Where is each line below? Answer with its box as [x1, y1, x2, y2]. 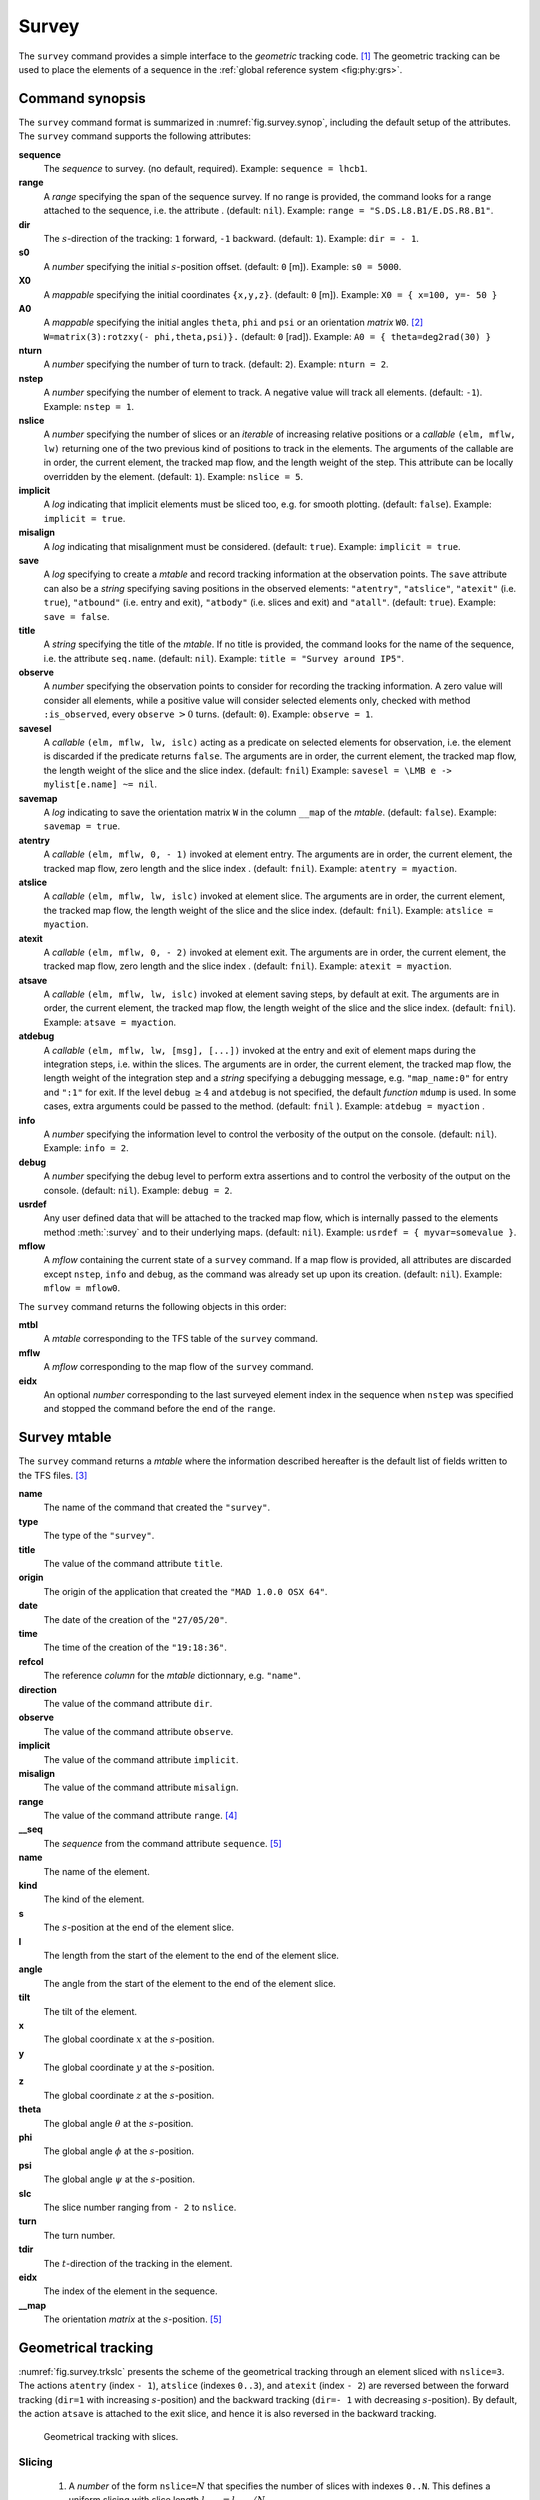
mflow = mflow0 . [43, 1282, 121, 1294]
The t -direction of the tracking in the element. [43, 2257, 233, 2269]
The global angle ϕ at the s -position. [43, 2145, 195, 2157]
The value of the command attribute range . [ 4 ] [43, 1810, 238, 1822]
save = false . [43, 610, 110, 622]
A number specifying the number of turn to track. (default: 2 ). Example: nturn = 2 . [43, 358, 389, 370]
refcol [18, 1655, 44, 1667]
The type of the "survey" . [43, 1530, 155, 1542]
